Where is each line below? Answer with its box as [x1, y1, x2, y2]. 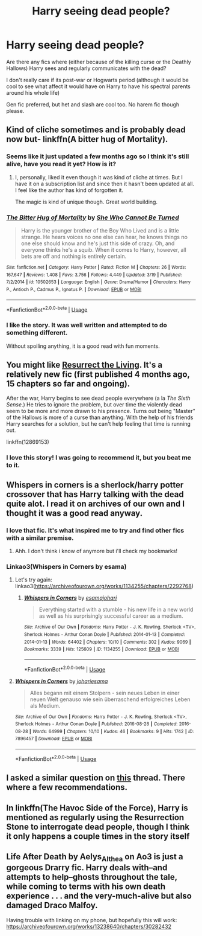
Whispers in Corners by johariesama [14, 678, 108, 685]
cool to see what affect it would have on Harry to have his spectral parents [6, 83, 191, 90]
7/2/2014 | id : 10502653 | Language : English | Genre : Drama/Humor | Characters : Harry [6, 279, 191, 285]
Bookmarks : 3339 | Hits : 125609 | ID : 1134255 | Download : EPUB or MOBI [23, 646, 179, 653]
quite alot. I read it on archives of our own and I [6, 498, 185, 508]
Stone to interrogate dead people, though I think [6, 821, 190, 832]
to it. [6, 461, 20, 469]
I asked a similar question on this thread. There [6, 773, 185, 783]
